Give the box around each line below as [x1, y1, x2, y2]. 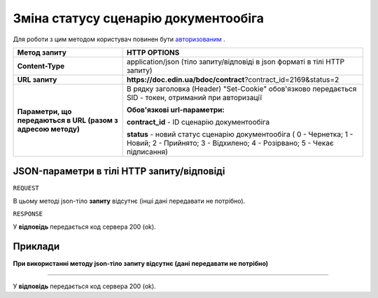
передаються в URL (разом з [17, 115, 118, 125]
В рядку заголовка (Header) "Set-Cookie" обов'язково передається [126, 84, 357, 94]
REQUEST [13, 184, 40, 192]
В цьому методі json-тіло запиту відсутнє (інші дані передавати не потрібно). [13, 197, 246, 205]
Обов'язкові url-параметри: [126, 105, 225, 115]
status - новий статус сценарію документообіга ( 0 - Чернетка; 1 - [126, 129, 353, 139]
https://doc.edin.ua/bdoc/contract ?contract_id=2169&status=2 [126, 74, 339, 84]
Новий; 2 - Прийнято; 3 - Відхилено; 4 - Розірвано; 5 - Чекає [126, 138, 334, 148]
